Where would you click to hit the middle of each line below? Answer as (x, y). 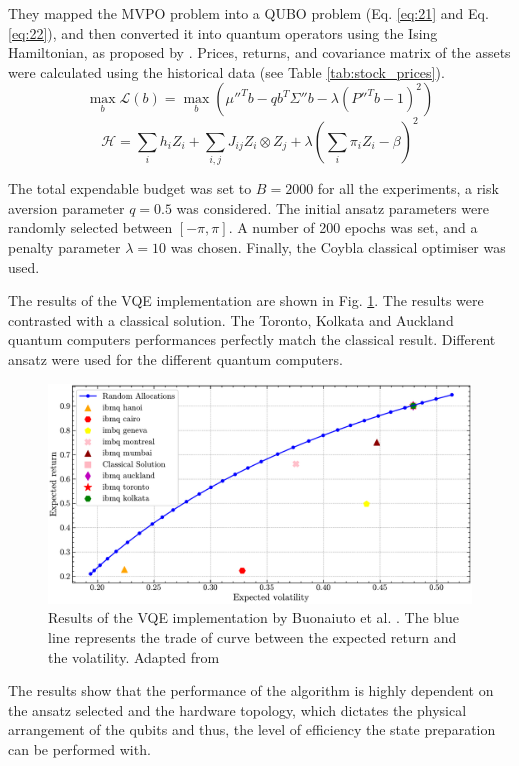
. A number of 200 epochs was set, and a (353, 227)
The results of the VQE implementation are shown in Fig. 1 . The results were (246, 300)
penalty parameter (64, 246)
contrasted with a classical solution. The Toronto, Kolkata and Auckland (231, 319)
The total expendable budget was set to (130, 188)
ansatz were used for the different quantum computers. (175, 358)
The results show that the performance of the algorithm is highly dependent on (251, 690)
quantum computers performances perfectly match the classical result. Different (252, 339)
